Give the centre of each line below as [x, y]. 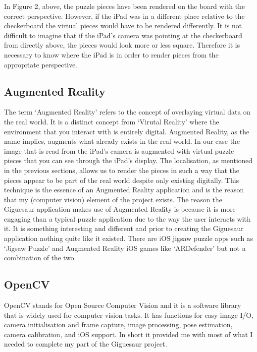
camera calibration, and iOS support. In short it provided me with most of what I [128, 334]
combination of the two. [40, 258]
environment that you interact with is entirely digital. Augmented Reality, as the [127, 131]
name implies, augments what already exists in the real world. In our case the [122, 141]
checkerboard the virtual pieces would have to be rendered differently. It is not [123, 26]
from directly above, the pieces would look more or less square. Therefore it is [122, 45]
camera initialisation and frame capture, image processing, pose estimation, [118, 324]
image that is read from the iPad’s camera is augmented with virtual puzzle [119, 150]
